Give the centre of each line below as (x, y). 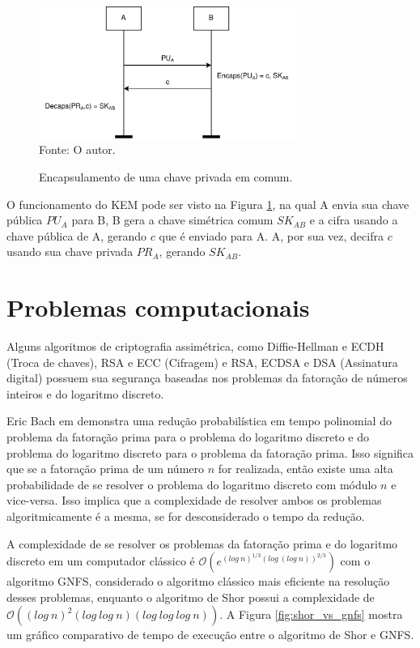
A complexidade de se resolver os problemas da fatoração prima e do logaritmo (202, 543)
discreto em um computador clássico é (101, 561)
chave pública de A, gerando (77, 235)
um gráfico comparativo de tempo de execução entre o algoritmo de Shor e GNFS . (210, 635)
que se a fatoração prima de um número (106, 469)
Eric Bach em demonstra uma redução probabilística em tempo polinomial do (199, 421)
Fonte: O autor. (77, 149)
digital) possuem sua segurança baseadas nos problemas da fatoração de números (207, 378)
